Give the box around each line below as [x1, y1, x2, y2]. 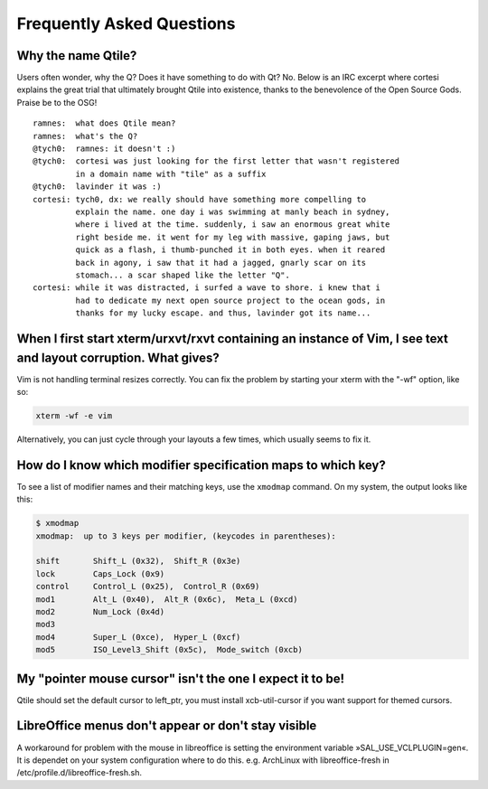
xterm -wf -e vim [35, 410, 113, 420]
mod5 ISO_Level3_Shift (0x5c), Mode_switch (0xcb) [35, 644, 303, 655]
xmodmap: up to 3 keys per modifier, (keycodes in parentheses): [35, 531, 336, 541]
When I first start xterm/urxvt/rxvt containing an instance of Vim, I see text [16, 331, 449, 346]
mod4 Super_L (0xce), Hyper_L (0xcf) [35, 632, 241, 642]
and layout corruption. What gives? [16, 350, 221, 365]
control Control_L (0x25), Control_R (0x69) [35, 581, 260, 592]
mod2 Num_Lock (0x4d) [35, 606, 165, 616]
